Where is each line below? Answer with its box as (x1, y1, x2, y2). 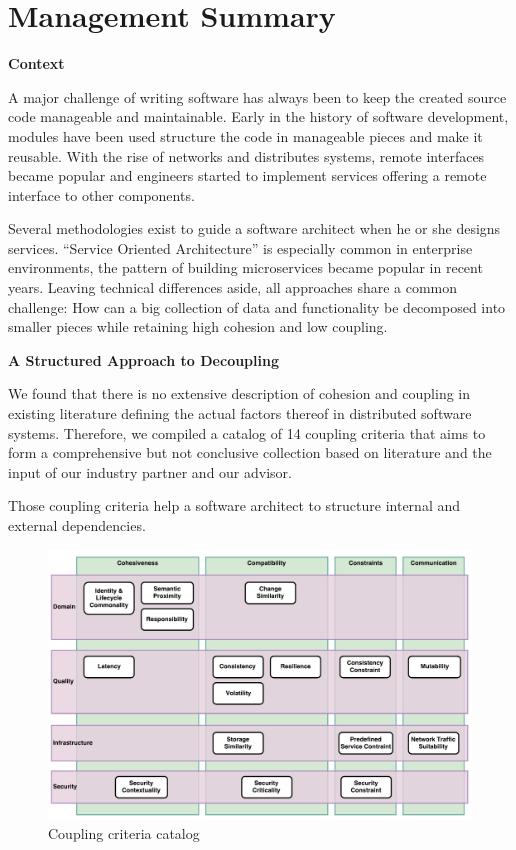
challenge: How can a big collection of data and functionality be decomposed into (8, 296, 506, 317)
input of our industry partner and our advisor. (8, 461, 292, 482)
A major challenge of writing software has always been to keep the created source (8, 86, 507, 107)
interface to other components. (8, 184, 195, 205)
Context (8, 53, 65, 74)
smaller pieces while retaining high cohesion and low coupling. (8, 316, 388, 337)
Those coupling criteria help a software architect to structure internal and (8, 495, 461, 516)
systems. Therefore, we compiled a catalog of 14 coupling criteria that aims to (8, 422, 486, 443)
